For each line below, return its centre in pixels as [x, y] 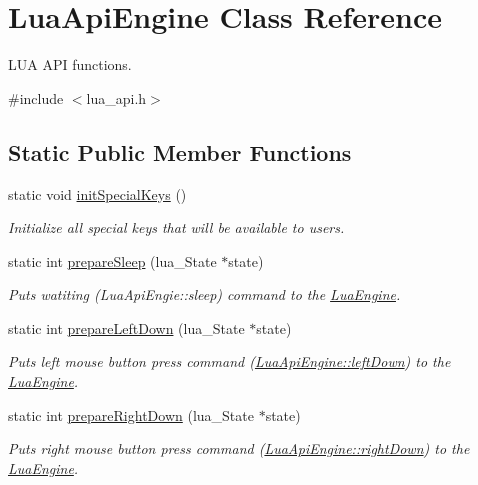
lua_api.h [116, 97]
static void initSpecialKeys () [97, 193]
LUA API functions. [70, 64]
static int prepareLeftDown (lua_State [126, 327]
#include [36, 97]
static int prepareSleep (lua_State [112, 260]
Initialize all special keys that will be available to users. [176, 227]
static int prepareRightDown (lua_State [131, 414]
